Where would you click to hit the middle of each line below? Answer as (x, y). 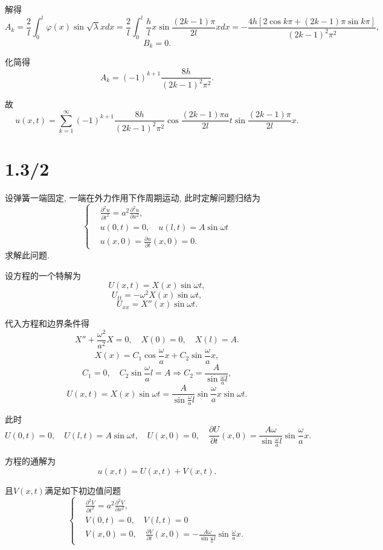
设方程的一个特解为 (43, 275)
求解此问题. (27, 254)
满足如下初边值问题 (82, 490)
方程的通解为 (30, 461)
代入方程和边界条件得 (47, 323)
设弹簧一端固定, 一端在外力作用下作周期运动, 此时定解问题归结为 (133, 197)
